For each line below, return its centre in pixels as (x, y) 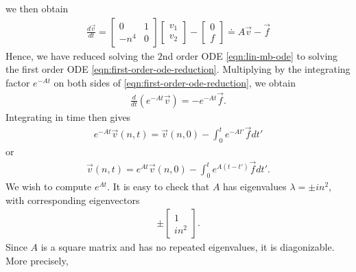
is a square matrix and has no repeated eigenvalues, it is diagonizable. (188, 247)
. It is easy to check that (158, 186)
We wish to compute (49, 186)
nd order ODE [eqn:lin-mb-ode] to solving (250, 55)
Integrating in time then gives (68, 116)
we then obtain (37, 8)
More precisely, (37, 260)
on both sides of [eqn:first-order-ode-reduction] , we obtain (175, 82)
